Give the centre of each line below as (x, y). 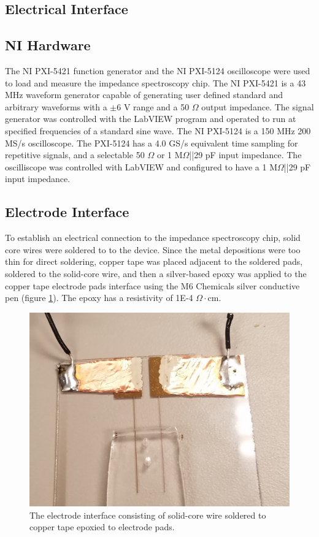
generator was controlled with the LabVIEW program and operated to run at (151, 119)
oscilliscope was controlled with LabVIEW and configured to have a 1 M (141, 166)
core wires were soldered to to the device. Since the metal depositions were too (153, 249)
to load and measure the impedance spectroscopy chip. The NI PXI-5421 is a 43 (156, 82)
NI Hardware (48, 45)
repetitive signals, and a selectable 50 (75, 155)
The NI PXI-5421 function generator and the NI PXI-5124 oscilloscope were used (158, 70)
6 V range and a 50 (153, 106)
